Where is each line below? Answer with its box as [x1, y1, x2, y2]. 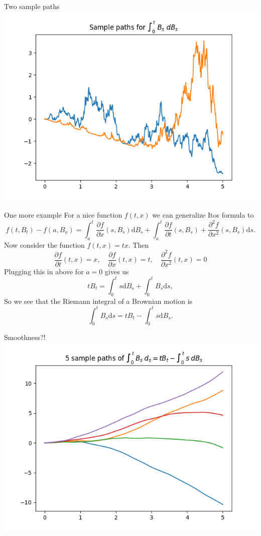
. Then [128, 239, 149, 250]
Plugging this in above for [4, 266, 84, 276]
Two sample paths [4, 1, 60, 11]
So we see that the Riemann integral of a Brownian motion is [4, 295, 193, 306]
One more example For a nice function [4, 210, 122, 220]
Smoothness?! [4, 332, 46, 342]
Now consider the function [4, 239, 85, 250]
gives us [105, 266, 129, 276]
